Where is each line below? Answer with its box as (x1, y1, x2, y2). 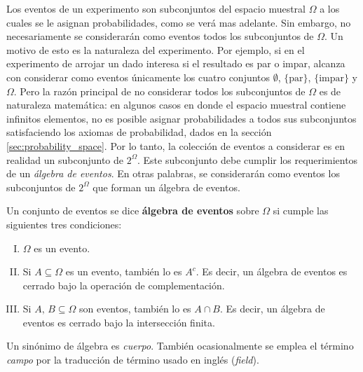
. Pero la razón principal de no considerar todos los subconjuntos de (13, 83, 306, 98)
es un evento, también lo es (65, 264, 182, 279)
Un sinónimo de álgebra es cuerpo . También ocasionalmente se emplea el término (6, 338, 354, 353)
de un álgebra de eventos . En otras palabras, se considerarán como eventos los (6, 166, 340, 181)
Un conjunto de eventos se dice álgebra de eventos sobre (6, 203, 259, 218)
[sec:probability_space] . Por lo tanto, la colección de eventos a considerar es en (6, 138, 345, 153)
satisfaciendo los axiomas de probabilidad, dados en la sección (6, 125, 272, 139)
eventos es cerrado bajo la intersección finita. (22, 315, 215, 329)
